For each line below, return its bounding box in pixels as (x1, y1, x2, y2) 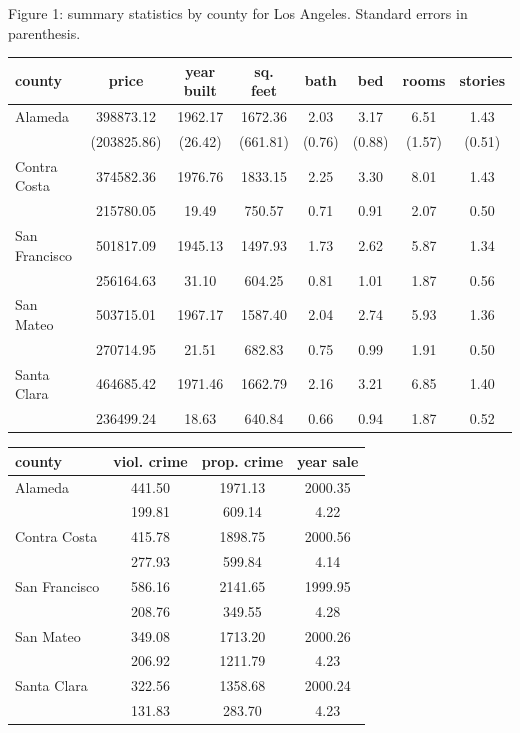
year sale (297, 450, 359, 471)
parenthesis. (8, 22, 81, 43)
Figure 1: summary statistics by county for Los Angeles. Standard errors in (8, 3, 468, 23)
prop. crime (201, 450, 284, 471)
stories (459, 70, 505, 91)
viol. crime (113, 450, 188, 471)
